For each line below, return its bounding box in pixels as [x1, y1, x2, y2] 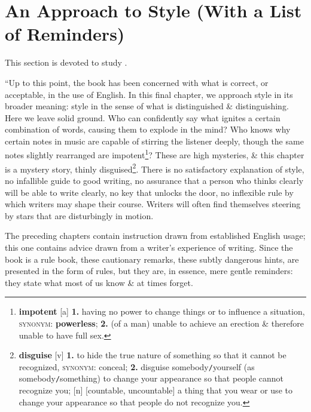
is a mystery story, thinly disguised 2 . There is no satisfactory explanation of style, [5, 161, 304, 175]
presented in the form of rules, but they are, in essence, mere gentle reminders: [5, 265, 293, 277]
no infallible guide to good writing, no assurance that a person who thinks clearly [5, 174, 304, 186]
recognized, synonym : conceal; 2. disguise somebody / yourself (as [19, 360, 255, 373]
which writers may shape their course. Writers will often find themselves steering [5, 198, 301, 210]
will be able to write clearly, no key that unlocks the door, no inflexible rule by [5, 186, 294, 198]
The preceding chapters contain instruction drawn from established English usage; [5, 229, 306, 242]
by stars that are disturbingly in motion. [5, 209, 154, 222]
